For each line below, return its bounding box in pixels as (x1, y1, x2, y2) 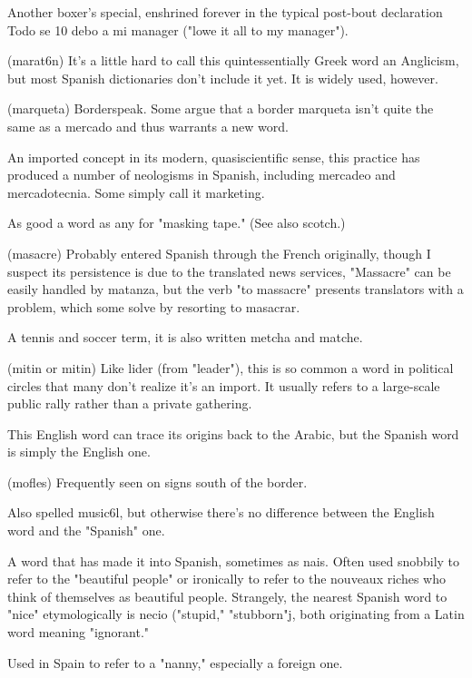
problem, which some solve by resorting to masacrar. (7, 297, 300, 316)
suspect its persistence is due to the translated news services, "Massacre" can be (7, 261, 451, 280)
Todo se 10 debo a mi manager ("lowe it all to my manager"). (7, 20, 349, 39)
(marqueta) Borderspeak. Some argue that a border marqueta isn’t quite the (7, 99, 434, 118)
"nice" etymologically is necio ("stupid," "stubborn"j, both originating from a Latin (7, 604, 465, 624)
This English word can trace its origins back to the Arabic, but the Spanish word (7, 424, 459, 443)
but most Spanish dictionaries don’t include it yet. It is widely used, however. (7, 68, 438, 87)
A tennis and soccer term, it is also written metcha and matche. (7, 328, 363, 347)
